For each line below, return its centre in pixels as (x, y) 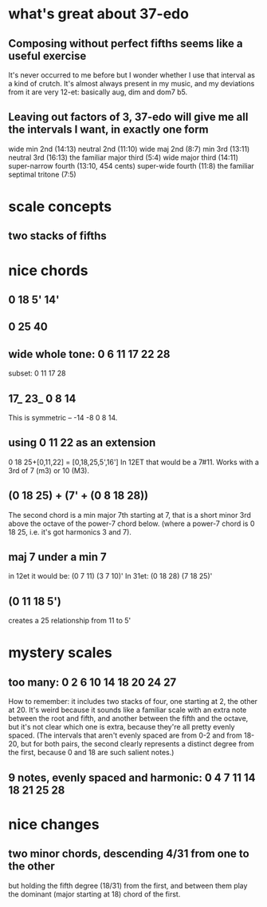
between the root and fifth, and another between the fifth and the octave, (128, 718)
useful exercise (47, 56)
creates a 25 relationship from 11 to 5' (70, 621)
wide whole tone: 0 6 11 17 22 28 (89, 354)
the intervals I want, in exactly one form (108, 130)
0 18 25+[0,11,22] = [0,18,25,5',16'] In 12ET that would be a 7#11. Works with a (133, 462)
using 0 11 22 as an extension (82, 443)
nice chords (48, 271)
